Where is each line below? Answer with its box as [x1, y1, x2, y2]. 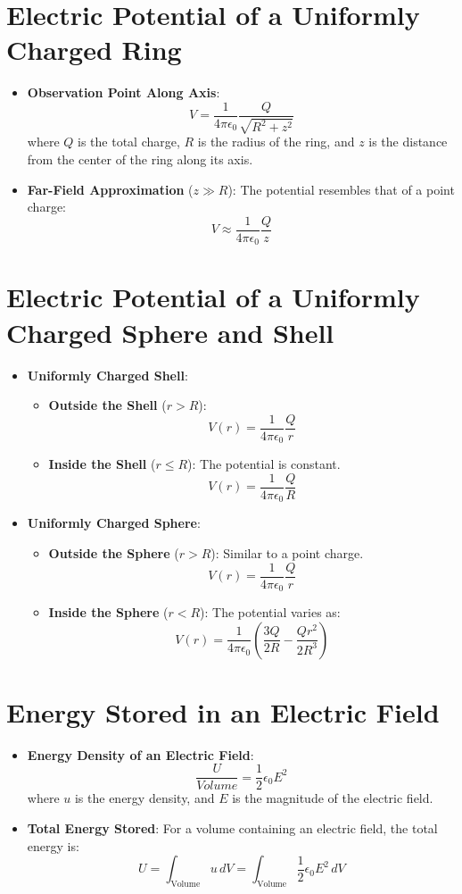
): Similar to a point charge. [210, 543, 364, 562]
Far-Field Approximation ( [27, 180, 194, 198]
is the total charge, [78, 132, 180, 151]
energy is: [27, 836, 79, 855]
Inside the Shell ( [48, 455, 156, 473]
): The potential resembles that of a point [227, 180, 455, 198]
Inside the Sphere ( [48, 603, 169, 622]
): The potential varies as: [200, 603, 341, 622]
